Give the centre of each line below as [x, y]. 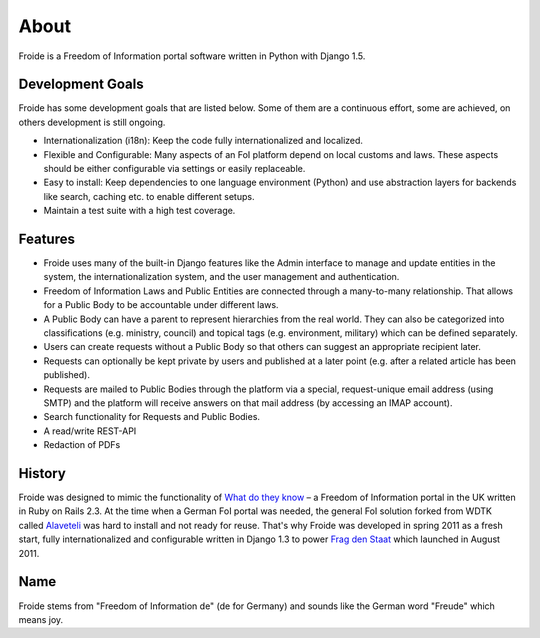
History [42, 473]
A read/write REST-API [90, 431]
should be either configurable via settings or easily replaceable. [174, 169]
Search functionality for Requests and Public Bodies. [151, 417]
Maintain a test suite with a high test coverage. [139, 211]
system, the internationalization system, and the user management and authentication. [221, 277]
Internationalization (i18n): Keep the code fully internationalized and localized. [203, 141]
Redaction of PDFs [82, 445]
